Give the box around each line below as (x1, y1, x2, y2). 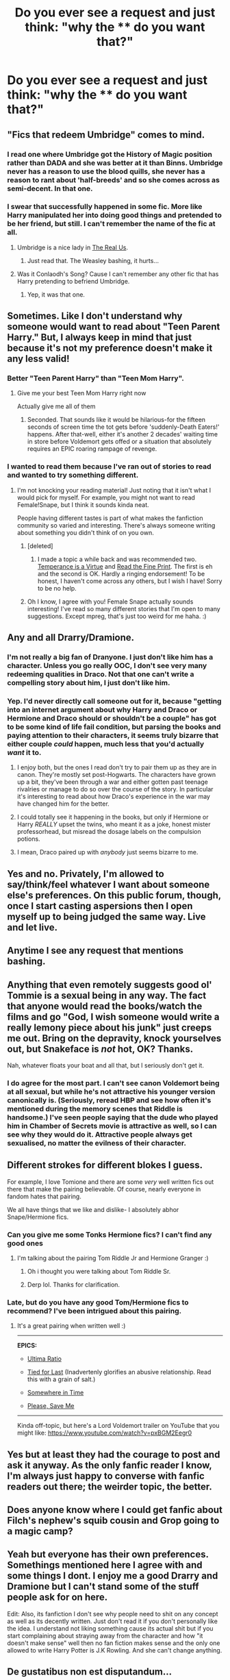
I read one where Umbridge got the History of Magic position (7, 149, 212, 159)
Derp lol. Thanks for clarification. (27, 1281, 120, 1289)
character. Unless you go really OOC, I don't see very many (7, 661, 207, 671)
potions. (16, 835, 40, 843)
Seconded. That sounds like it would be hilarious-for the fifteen (27, 416, 206, 424)
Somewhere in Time (27, 1389, 84, 1397)
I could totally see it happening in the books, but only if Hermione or (16, 813, 209, 822)
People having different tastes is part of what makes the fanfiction (16, 514, 203, 522)
